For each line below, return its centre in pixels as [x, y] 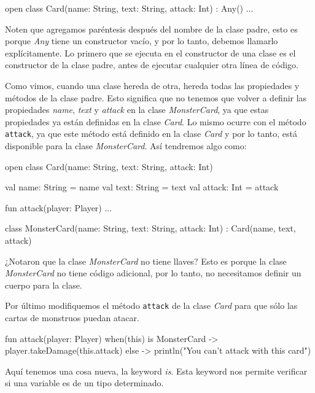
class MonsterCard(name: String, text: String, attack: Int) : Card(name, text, [150, 228]
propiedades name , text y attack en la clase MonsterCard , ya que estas [137, 110]
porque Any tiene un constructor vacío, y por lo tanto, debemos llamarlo [142, 41]
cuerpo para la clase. [44, 285]
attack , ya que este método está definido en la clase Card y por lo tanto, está [151, 134]
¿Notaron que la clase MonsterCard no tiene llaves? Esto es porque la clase [146, 261]
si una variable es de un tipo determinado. [84, 383]
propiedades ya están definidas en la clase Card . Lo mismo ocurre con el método [156, 121]
